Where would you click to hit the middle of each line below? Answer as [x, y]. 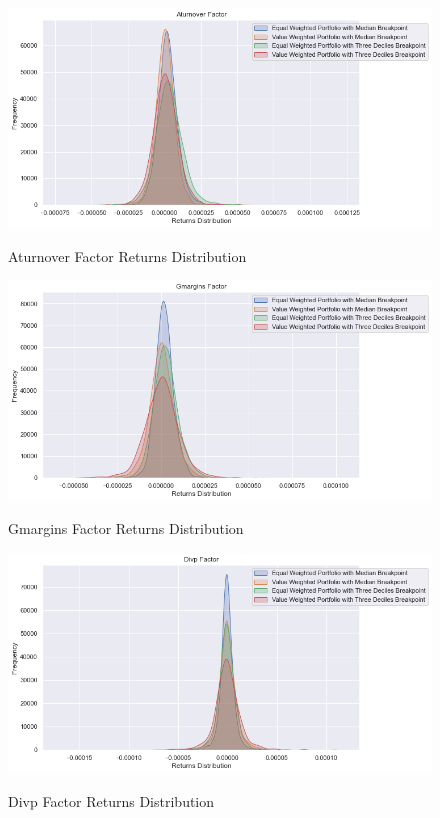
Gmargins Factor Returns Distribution [126, 528]
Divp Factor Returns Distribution [111, 800]
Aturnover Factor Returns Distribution [127, 255]
